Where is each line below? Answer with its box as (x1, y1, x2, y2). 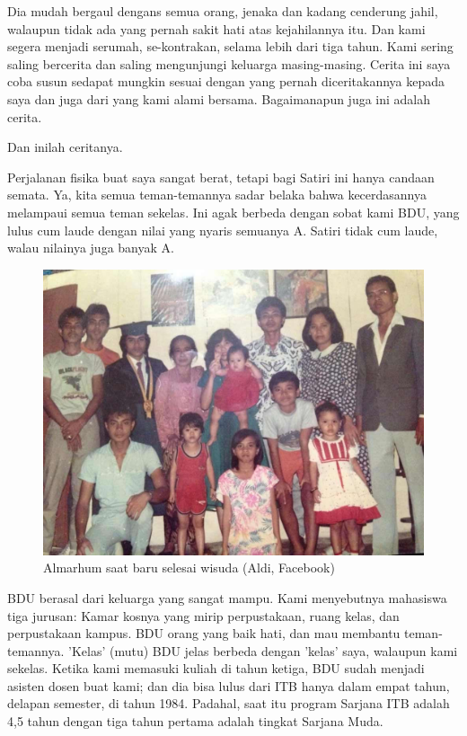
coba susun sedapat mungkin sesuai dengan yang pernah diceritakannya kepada (7, 72, 445, 91)
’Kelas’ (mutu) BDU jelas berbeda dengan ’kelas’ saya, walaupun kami (68, 641, 458, 660)
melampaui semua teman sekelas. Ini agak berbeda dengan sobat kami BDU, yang (7, 202, 460, 221)
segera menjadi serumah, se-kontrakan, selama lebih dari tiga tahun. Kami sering (7, 37, 454, 56)
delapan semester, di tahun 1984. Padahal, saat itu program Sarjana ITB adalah (7, 694, 450, 713)
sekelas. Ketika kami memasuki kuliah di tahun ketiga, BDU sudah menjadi (7, 659, 425, 678)
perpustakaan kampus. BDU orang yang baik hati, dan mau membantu (7, 624, 401, 643)
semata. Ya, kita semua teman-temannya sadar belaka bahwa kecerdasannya (7, 185, 427, 204)
